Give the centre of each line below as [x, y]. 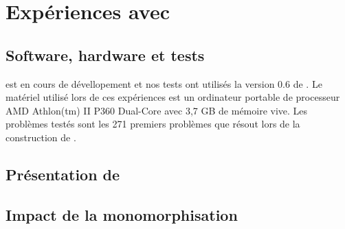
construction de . [41, 137]
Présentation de [63, 174]
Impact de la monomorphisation [122, 214]
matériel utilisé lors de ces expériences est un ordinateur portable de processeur [173, 97]
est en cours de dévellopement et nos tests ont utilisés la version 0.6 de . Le [164, 83]
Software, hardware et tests [105, 55]
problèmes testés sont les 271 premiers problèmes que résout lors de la [153, 124]
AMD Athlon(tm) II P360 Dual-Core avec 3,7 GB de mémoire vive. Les [157, 110]
